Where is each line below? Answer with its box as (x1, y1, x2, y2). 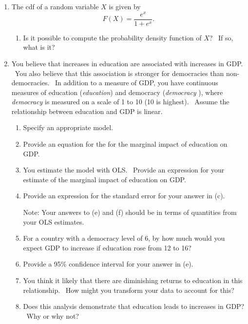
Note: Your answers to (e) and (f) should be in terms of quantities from (23, 207, 237, 217)
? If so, (209, 32, 233, 42)
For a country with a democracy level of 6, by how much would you (23, 233, 225, 243)
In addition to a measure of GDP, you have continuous (55, 77, 218, 88)
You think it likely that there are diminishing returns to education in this (23, 275, 243, 286)
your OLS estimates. (23, 216, 84, 227)
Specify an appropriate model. (23, 122, 114, 133)
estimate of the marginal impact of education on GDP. (23, 174, 186, 184)
